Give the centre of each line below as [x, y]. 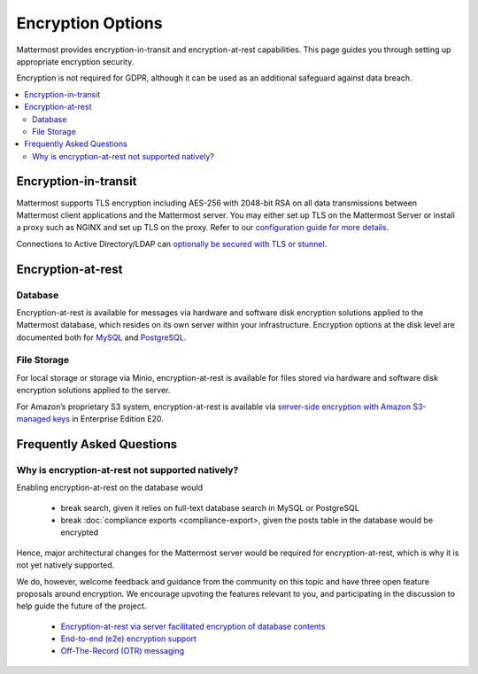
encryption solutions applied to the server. [93, 391]
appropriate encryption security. [75, 61]
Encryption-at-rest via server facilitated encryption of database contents [193, 626]
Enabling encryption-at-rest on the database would [110, 488]
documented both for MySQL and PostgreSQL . [101, 337]
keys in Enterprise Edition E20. [108, 419]
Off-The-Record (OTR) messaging [123, 651]
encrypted [80, 532]
